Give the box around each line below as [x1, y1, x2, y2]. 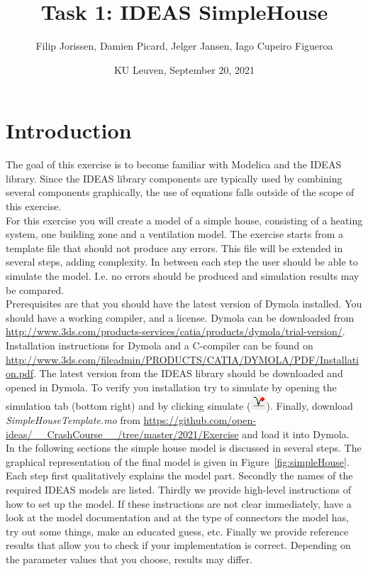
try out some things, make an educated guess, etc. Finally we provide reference [6, 523, 349, 538]
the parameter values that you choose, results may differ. [6, 551, 253, 566]
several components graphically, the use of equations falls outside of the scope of [6, 185, 355, 200]
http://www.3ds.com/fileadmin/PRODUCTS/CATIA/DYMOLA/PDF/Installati [6, 352, 359, 366]
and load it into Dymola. [242, 426, 350, 441]
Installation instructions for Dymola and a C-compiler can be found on [6, 337, 313, 352]
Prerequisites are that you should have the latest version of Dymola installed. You [6, 296, 362, 311]
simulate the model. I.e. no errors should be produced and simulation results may [6, 268, 359, 283]
